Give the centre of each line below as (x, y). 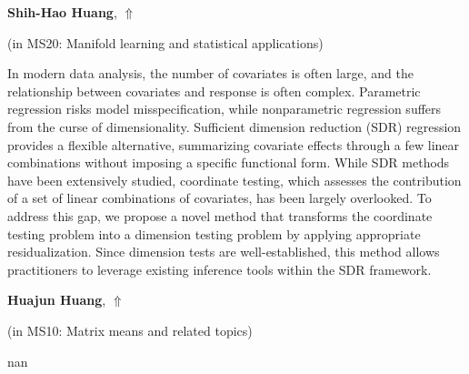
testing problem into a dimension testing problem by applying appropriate (214, 233)
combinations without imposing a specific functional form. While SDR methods (229, 162)
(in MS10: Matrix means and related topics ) (130, 330)
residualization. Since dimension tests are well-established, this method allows (224, 252)
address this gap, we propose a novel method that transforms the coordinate (220, 215)
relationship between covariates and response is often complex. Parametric (214, 91)
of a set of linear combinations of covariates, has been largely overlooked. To (220, 198)
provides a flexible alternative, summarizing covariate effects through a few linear (234, 144)
